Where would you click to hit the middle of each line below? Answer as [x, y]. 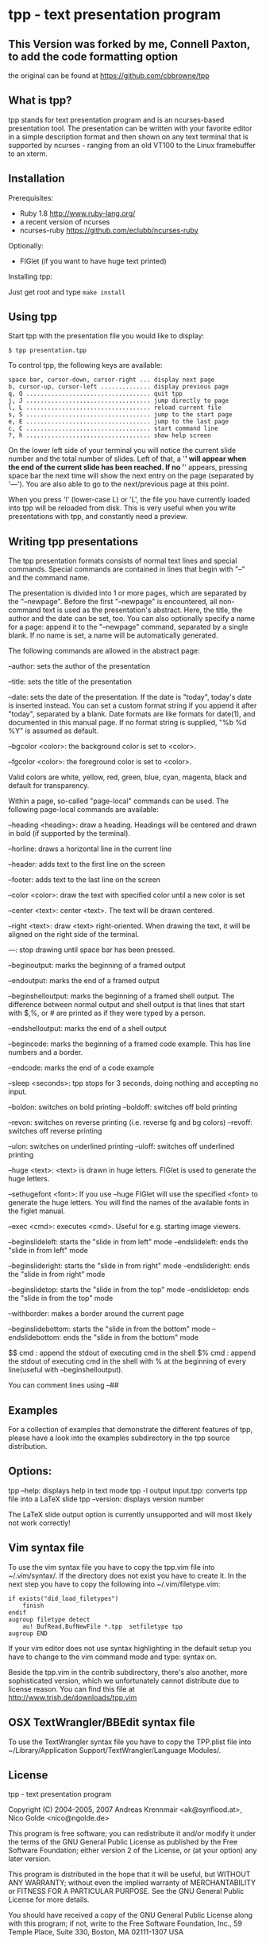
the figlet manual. [37, 1211]
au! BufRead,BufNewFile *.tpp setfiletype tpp [102, 1626]
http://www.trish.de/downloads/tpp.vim [73, 1697]
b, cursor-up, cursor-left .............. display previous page [118, 387]
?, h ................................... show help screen [110, 435]
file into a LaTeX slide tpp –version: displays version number [106, 1499]
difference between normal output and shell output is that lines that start [127, 1005]
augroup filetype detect [49, 1619]
